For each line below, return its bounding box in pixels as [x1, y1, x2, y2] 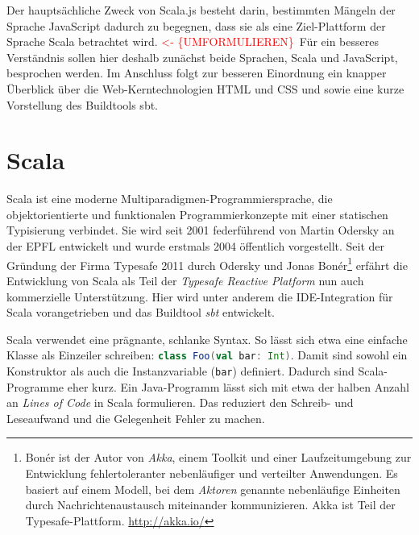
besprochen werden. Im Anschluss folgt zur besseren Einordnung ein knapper [6, 64, 387, 81]
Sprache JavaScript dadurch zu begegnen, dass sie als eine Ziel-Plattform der [6, 17, 386, 34]
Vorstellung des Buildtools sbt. [6, 96, 159, 113]
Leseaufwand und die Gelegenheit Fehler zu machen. [6, 409, 265, 426]
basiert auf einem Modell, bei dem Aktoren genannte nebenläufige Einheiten [25, 480, 400, 497]
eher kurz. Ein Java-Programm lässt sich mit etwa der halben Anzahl [67, 378, 409, 395]
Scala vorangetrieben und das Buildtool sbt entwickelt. [6, 304, 275, 321]
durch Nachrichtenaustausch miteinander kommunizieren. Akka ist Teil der [25, 496, 396, 513]
